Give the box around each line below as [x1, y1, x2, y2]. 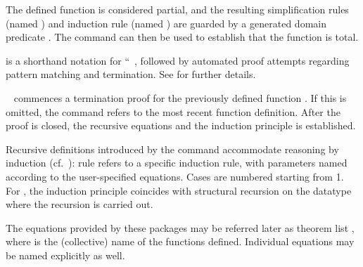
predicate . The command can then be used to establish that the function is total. [6, 30, 359, 44]
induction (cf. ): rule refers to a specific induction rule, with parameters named [6, 155, 348, 170]
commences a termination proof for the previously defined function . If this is [13, 90, 347, 105]
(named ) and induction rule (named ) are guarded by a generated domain [6, 15, 326, 30]
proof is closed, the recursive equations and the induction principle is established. [6, 118, 356, 133]
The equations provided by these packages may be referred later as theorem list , [6, 220, 355, 235]
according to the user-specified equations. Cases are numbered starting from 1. [6, 169, 344, 183]
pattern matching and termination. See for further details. [6, 67, 256, 82]
